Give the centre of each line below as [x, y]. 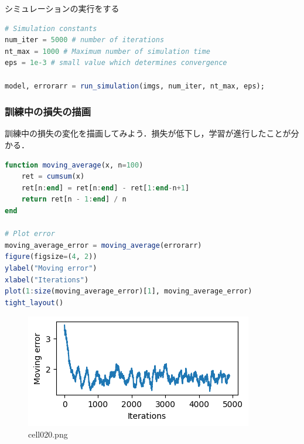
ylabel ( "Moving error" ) [51, 268]
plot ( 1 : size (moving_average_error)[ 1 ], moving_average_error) [129, 291]
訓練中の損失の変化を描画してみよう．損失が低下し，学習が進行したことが [148, 133]
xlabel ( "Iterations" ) [47, 280]
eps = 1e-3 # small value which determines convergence [116, 63]
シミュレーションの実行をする [62, 8]
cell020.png [48, 434]
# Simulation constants [51, 28]
